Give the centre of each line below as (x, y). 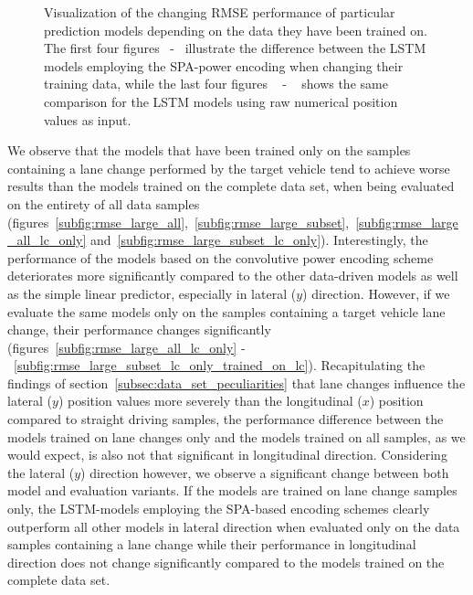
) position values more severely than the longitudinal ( (210, 401)
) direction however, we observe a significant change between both (265, 472)
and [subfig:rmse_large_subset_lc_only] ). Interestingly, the (259, 240)
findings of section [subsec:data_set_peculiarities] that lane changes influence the (236, 382)
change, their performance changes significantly (139, 329)
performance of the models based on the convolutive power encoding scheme (221, 257)
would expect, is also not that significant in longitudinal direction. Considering (227, 455)
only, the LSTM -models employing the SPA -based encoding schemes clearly (219, 509)
